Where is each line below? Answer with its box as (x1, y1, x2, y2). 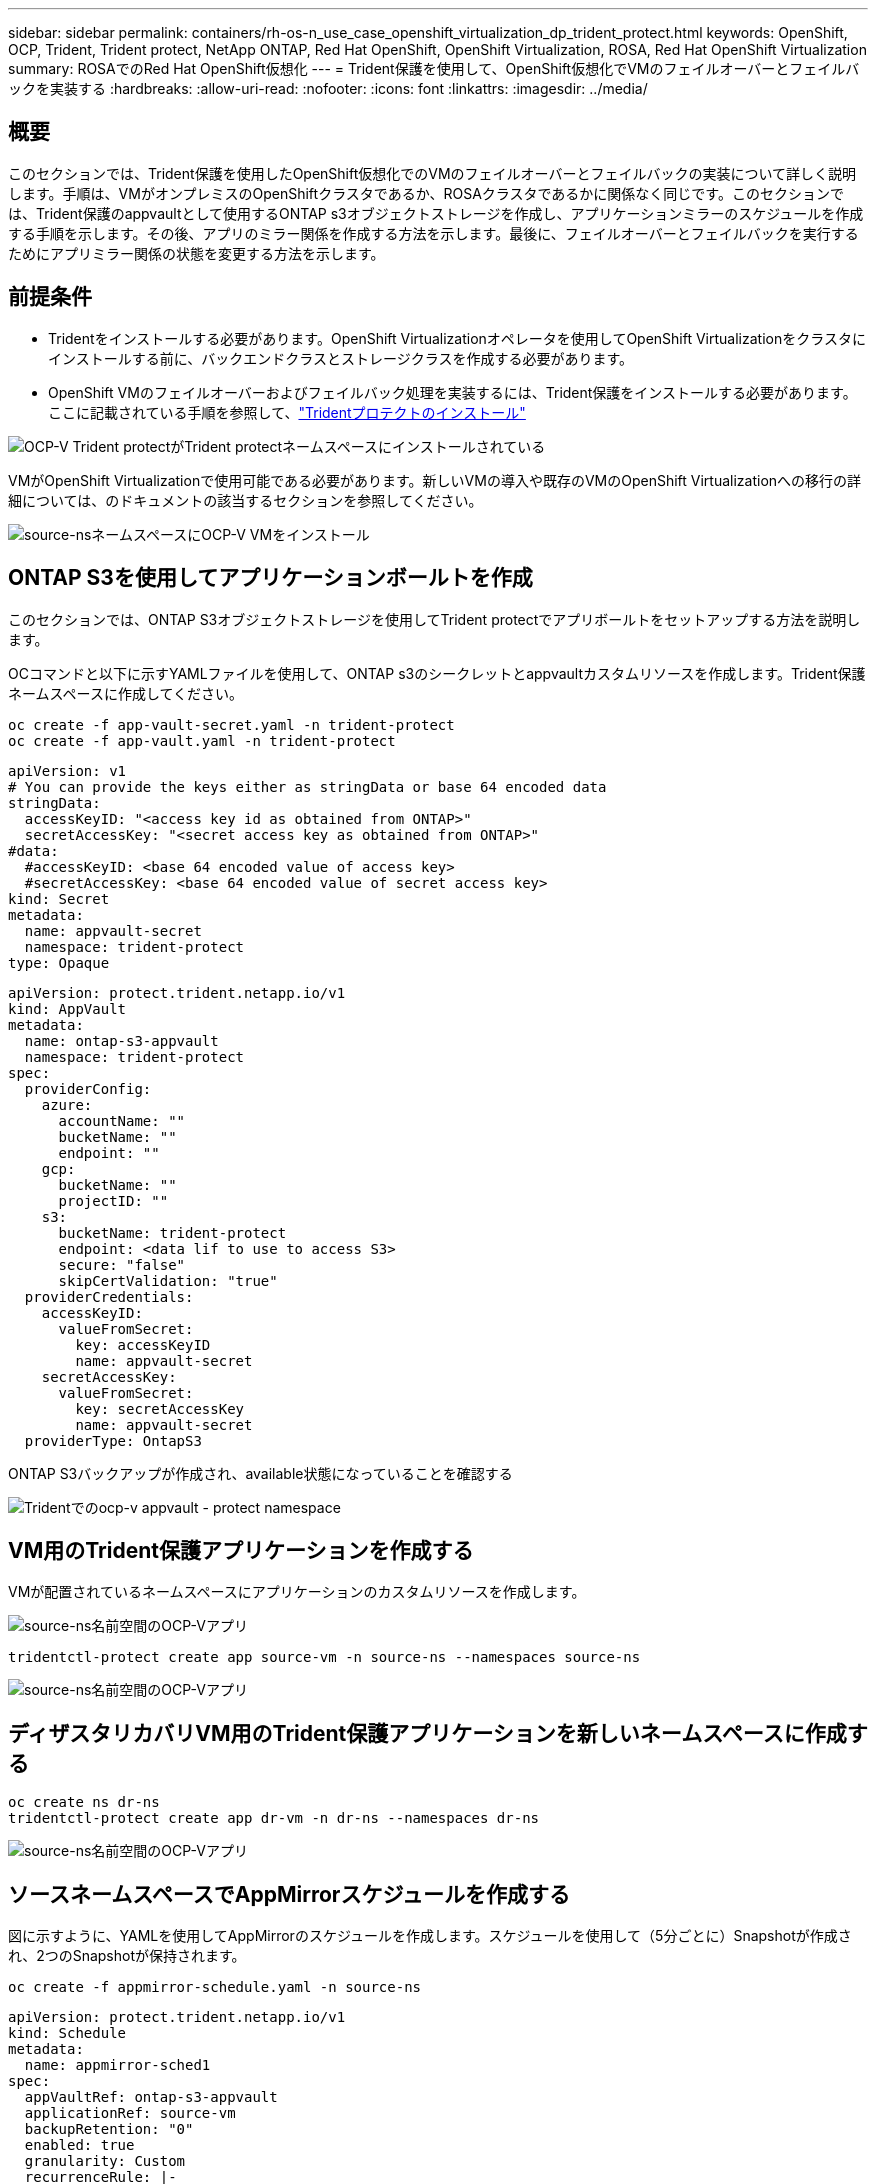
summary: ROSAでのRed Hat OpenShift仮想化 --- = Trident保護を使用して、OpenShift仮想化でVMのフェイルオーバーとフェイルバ (8, 60, 860, 77)
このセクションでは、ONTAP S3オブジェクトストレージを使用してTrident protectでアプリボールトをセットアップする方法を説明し (8, 610, 861, 628)
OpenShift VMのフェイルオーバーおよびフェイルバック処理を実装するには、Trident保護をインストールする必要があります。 (48, 383, 857, 401)
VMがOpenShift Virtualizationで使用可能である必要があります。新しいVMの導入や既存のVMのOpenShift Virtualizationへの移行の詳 (8, 471, 862, 489)
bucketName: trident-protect (58, 1224, 287, 1241)
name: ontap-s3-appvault (24, 1032, 219, 1049)
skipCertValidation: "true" (58, 1272, 278, 1289)
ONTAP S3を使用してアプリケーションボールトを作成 (8, 565, 533, 591)
